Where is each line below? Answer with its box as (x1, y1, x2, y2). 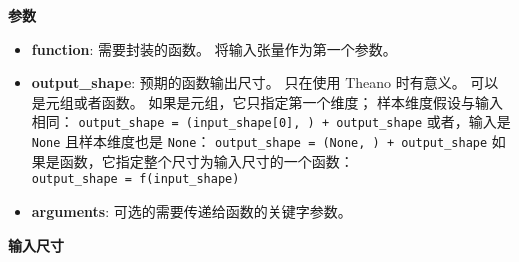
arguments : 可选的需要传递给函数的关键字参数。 (31, 200, 352, 221)
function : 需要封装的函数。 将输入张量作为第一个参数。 (31, 38, 397, 59)
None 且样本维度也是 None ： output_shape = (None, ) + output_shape (31, 131, 488, 152)
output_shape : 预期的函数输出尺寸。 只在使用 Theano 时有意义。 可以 (31, 72, 499, 93)
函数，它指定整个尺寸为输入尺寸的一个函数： (59, 150, 354, 171)
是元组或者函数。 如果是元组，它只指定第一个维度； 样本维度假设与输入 (31, 91, 504, 112)
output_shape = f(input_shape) (31, 172, 240, 187)
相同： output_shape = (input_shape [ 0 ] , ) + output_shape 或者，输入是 (31, 111, 511, 132)
